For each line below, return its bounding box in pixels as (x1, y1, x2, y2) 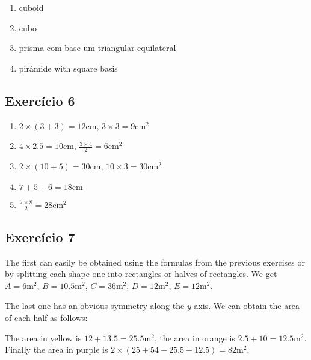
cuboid (19, 1, 44, 13)
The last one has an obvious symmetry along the (5, 299, 185, 312)
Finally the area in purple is (5, 343, 108, 356)
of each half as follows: (5, 311, 88, 323)
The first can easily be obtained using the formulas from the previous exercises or (5, 255, 305, 268)
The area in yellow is (5, 331, 82, 344)
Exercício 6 (5, 91, 75, 109)
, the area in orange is (154, 331, 235, 344)
